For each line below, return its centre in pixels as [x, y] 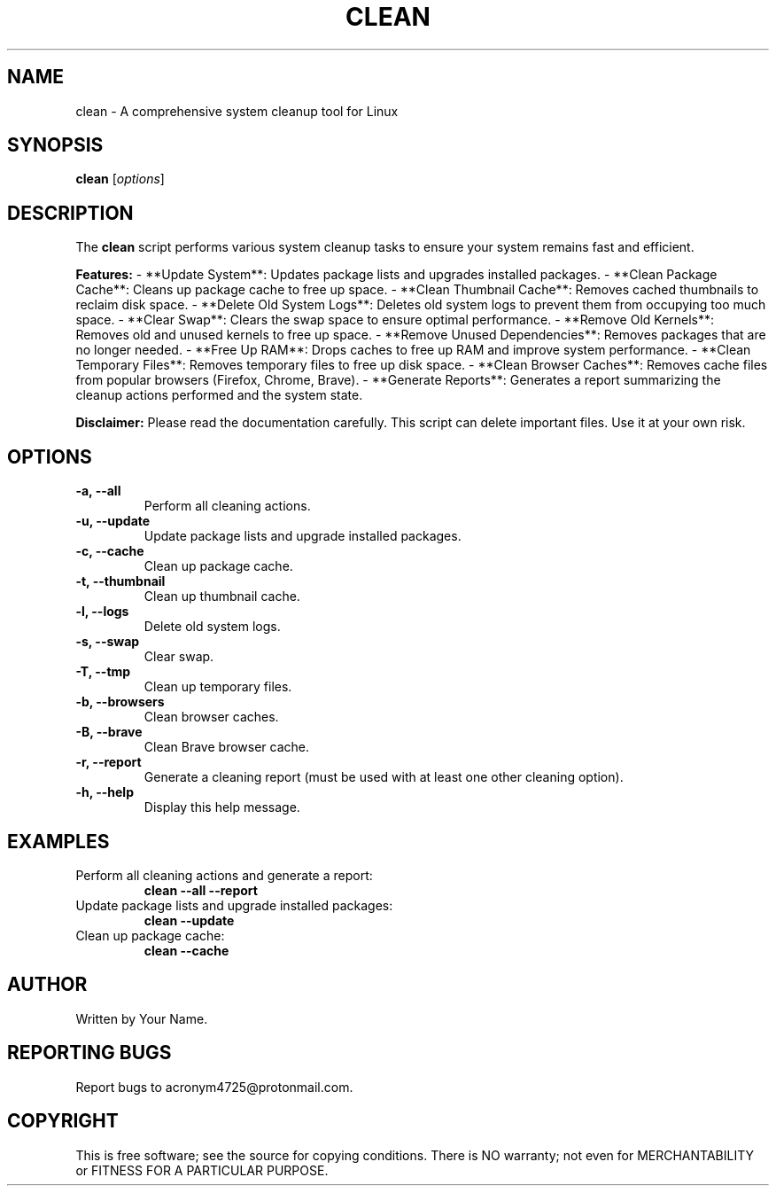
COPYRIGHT [63, 1121]
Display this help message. [222, 807]
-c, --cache [110, 551]
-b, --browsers [120, 702]
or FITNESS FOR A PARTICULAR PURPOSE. [202, 1170]
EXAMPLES [58, 841]
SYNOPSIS [55, 145]
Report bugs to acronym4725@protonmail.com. [214, 1087]
